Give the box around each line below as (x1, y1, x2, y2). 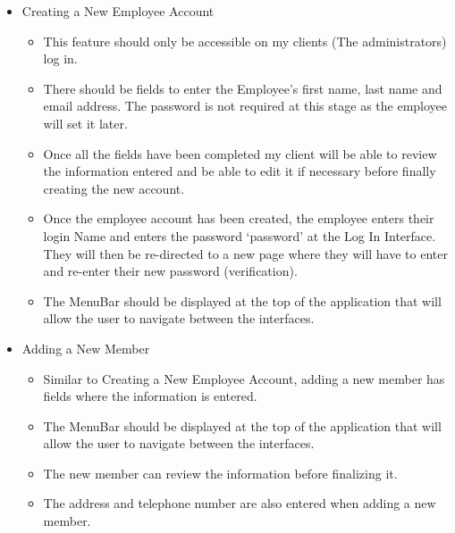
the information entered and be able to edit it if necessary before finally (43, 162, 436, 180)
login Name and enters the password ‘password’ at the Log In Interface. (43, 226, 436, 245)
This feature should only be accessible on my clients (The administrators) (43, 31, 447, 50)
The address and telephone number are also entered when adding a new (43, 494, 436, 512)
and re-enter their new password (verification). (43, 262, 298, 280)
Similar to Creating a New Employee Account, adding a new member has (43, 369, 445, 387)
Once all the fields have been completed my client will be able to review (43, 144, 437, 162)
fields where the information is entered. (43, 387, 257, 405)
